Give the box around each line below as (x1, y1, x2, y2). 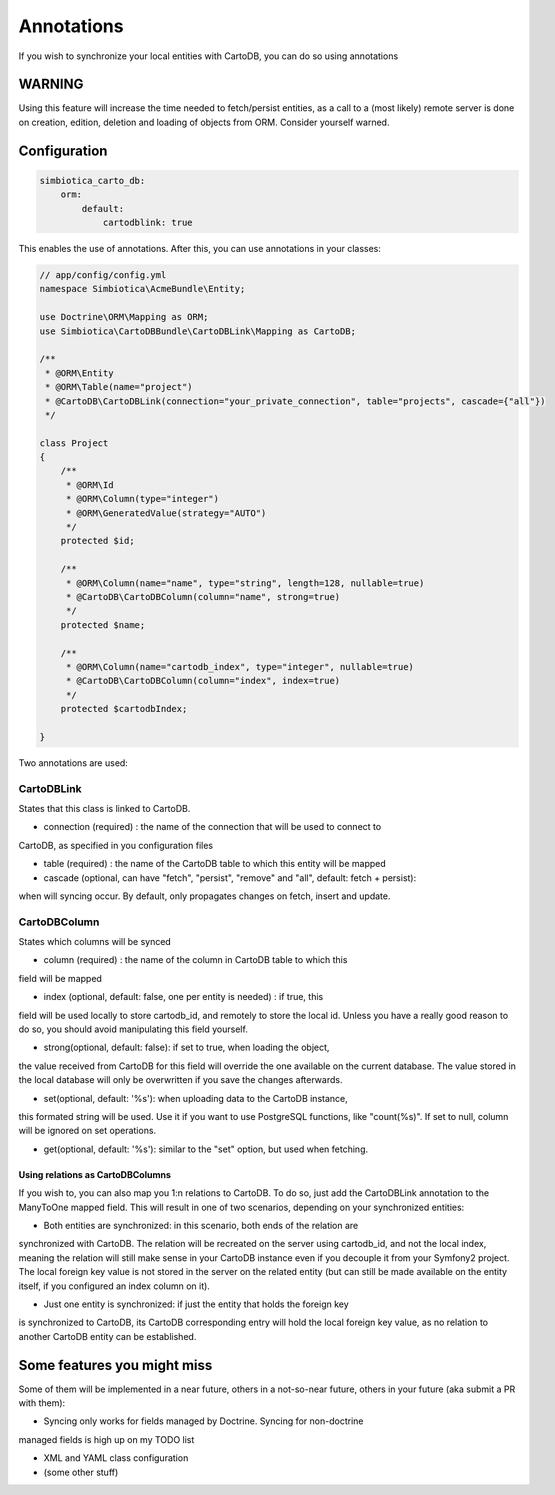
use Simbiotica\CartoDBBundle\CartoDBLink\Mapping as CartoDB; (39, 325, 357, 337)
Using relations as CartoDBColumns (18, 1168, 172, 1180)
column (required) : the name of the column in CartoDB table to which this (43, 954, 348, 966)
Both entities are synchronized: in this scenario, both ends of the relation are (43, 1219, 359, 1231)
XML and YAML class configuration (43, 1452, 189, 1464)
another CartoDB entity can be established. (18, 1330, 197, 1342)
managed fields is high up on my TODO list (18, 1433, 195, 1445)
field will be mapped (18, 972, 102, 984)
